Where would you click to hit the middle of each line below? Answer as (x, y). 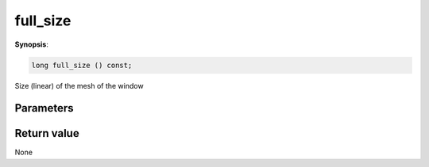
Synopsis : (32, 44)
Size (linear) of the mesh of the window (79, 85)
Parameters (44, 108)
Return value (47, 133)
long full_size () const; (82, 65)
